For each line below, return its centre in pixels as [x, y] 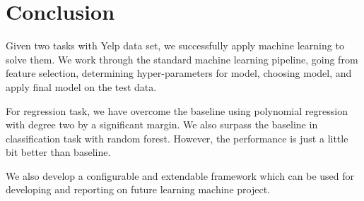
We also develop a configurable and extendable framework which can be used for [180, 175]
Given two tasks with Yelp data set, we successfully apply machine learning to [175, 45]
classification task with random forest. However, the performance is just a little [177, 138]
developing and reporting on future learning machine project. [138, 189]
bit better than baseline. [58, 152]
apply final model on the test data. [81, 86]
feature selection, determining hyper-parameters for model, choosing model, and [179, 73]
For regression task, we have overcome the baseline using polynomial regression [177, 110]
